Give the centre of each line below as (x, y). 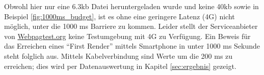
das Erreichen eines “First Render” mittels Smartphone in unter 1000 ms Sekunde (132, 46)
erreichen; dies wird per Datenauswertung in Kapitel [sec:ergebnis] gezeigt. (120, 66)
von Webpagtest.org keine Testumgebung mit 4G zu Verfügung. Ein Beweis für (127, 36)
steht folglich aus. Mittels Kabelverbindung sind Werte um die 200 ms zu (118, 55)
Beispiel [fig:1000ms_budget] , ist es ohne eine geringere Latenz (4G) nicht (120, 16)
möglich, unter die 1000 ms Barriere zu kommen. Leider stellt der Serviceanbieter (131, 26)
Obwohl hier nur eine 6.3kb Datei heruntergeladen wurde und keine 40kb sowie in (131, 6)
